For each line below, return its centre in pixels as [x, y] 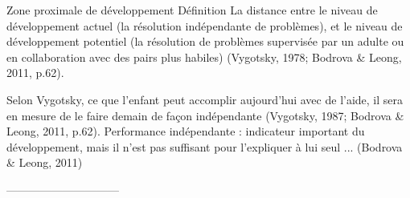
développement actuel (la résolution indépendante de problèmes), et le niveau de [205, 25]
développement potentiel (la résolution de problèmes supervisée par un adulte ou [205, 41]
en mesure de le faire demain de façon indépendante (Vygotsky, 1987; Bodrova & [205, 115]
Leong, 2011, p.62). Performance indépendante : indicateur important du [186, 131]
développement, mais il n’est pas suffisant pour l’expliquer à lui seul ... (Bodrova [205, 146]
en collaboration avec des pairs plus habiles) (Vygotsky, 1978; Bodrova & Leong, [204, 57]
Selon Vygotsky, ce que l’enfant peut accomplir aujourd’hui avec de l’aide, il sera [205, 99]
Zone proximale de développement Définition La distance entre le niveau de [192, 10]
